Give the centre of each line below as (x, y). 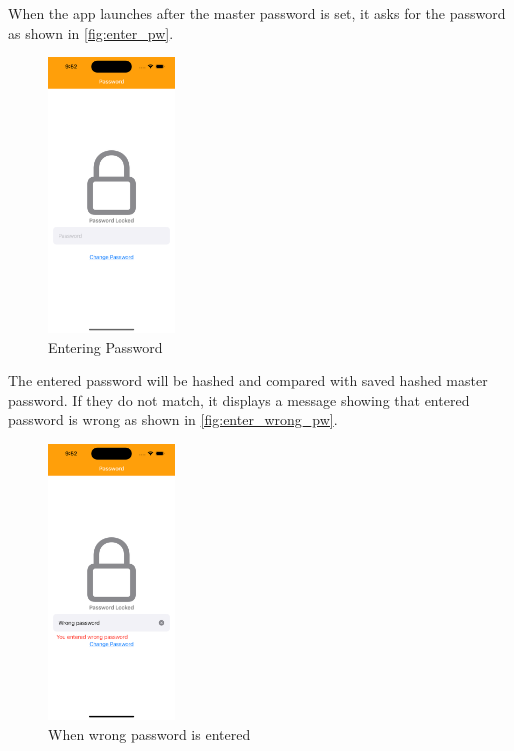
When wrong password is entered (149, 733)
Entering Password (105, 346)
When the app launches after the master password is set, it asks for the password (257, 13)
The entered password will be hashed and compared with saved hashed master (248, 380)
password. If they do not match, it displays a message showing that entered (239, 399)
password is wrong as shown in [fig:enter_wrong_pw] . (173, 419)
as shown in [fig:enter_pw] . (91, 32)
